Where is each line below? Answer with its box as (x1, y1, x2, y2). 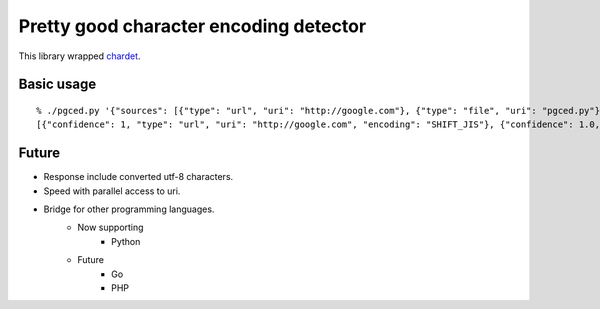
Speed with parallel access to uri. (43, 185, 181, 197)
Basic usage (18, 76, 97, 93)
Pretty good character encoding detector (18, 15, 367, 37)
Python (111, 235, 141, 247)
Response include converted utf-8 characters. (43, 171, 234, 183)
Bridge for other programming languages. (43, 203, 215, 215)
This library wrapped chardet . (18, 50, 141, 62)
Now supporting (77, 221, 144, 234)
